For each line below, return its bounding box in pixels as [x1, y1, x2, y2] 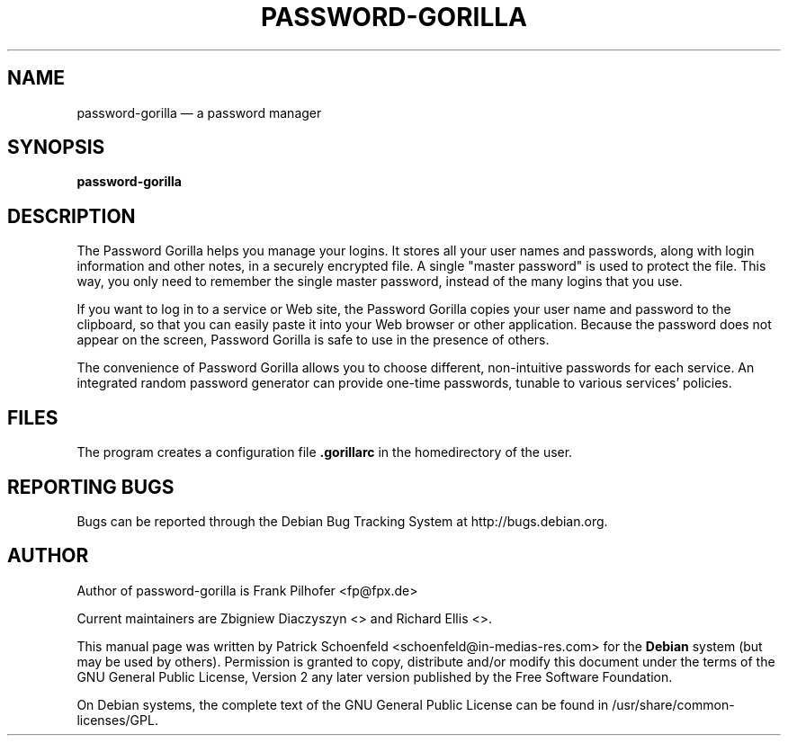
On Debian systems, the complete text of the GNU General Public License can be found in [76, 696, 609, 712]
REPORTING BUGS [7, 475, 175, 498]
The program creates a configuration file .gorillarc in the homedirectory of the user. [76, 444, 573, 461]
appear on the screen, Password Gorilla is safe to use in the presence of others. [76, 332, 550, 348]
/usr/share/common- [612, 696, 735, 712]
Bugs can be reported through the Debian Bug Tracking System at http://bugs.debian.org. [76, 513, 608, 529]
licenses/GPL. [76, 712, 158, 728]
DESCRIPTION [7, 204, 136, 228]
